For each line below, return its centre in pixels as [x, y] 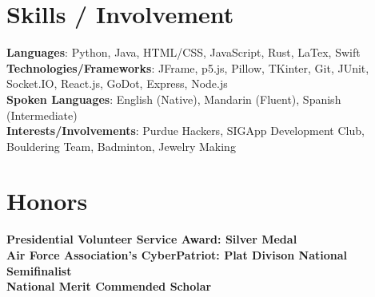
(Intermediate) [42, 115]
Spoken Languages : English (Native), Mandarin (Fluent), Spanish [174, 99]
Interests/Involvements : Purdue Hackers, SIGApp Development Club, [186, 131]
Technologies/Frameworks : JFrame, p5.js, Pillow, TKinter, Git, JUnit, [188, 67]
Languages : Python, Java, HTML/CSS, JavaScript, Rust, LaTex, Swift [184, 52]
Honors [47, 201]
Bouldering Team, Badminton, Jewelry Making [121, 146]
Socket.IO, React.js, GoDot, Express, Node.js [117, 83]
